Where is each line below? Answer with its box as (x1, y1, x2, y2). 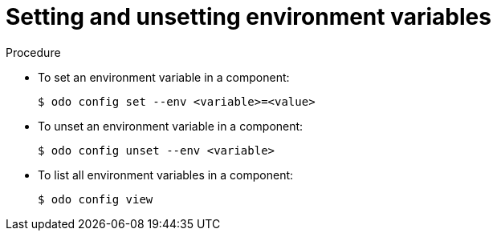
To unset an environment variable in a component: (38, 118, 303, 133)
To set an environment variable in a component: (38, 70, 290, 84)
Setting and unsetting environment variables (6, 3, 491, 30)
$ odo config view (38, 192, 153, 206)
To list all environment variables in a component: (38, 167, 294, 182)
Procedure (6, 45, 61, 59)
